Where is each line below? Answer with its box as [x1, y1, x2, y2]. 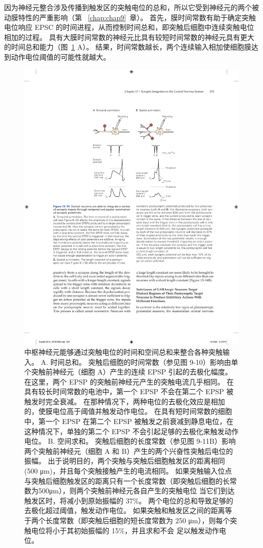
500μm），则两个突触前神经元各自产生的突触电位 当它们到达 [38, 485, 235, 496]
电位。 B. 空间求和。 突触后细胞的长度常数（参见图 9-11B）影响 [24, 436, 236, 446]
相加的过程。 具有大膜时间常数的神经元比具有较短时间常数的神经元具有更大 [4, 31, 254, 42]
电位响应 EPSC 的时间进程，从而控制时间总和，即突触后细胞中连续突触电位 [4, 22, 254, 32]
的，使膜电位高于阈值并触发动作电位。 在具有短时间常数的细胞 [24, 406, 232, 416]
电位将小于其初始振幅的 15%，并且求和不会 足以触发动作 [31, 525, 219, 535]
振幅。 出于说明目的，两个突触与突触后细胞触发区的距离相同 [24, 455, 225, 466]
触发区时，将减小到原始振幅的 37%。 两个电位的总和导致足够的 [24, 495, 233, 505]
